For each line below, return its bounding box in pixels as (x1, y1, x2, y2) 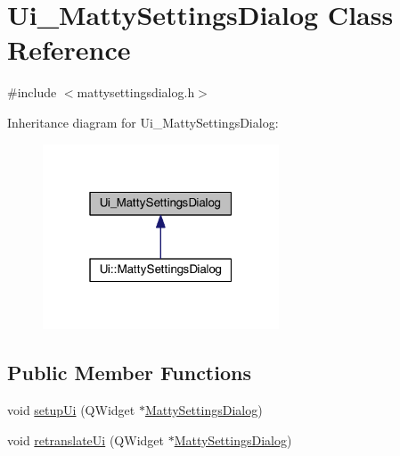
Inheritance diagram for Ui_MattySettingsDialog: (7, 112, 279, 131)
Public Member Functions (7, 359, 251, 386)
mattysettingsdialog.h (77, 83, 195, 102)
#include (7, 83, 57, 102)
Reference (7, 31, 131, 68)
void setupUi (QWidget (7, 401, 135, 419)
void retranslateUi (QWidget (7, 430, 164, 449)
